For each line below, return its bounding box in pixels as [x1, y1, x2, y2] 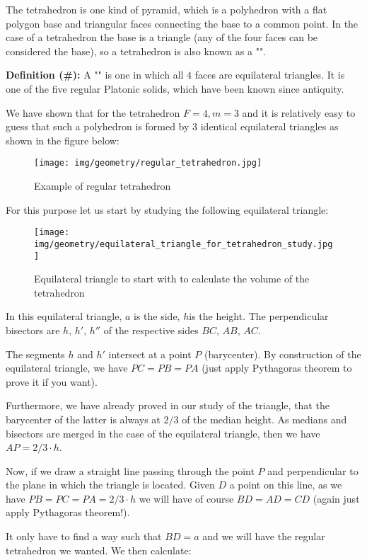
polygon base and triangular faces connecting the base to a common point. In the [6, 16, 359, 30]
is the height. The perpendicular [189, 309, 329, 324]
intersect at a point [108, 346, 192, 361]
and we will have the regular [202, 529, 325, 544]
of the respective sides [103, 322, 199, 337]
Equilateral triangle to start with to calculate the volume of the [34, 271, 310, 286]
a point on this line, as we [229, 477, 342, 492]
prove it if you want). [6, 374, 98, 389]
